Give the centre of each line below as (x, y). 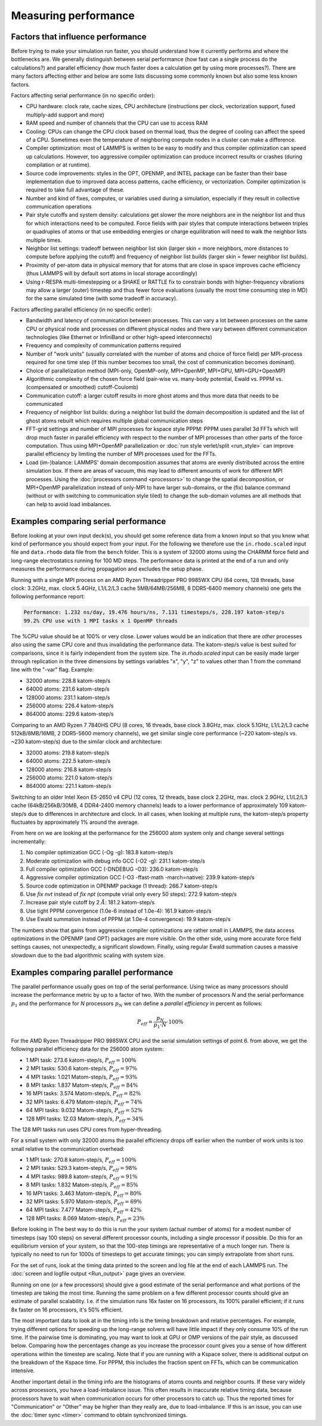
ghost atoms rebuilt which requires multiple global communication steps (114, 420)
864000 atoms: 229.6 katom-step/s (70, 714)
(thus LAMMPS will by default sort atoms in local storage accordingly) (112, 273)
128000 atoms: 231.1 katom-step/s (68, 697)
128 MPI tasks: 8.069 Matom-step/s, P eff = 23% (85, 1219)
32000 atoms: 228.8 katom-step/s (68, 680)
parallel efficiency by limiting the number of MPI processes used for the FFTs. (121, 454)
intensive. (23, 1370)
